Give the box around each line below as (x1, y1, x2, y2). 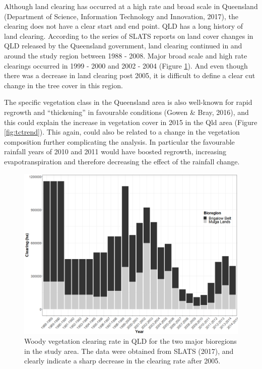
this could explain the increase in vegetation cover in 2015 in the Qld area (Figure (4, 116, 257, 127)
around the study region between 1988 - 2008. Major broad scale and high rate (4, 50, 247, 60)
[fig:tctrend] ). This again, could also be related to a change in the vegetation (4, 127, 240, 137)
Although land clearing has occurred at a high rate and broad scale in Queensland (4, 1, 258, 11)
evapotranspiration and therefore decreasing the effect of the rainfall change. (4, 156, 240, 166)
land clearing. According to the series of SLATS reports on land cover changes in (4, 30, 253, 41)
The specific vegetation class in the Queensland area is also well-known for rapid (4, 97, 252, 107)
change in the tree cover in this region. (4, 80, 123, 90)
